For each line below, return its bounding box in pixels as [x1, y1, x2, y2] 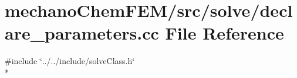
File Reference [165, 21, 284, 45]
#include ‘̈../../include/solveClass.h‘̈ [5, 55, 135, 67]
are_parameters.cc [5, 21, 159, 45]
